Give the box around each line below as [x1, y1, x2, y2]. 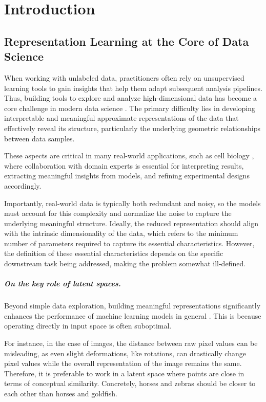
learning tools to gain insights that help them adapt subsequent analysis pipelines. [4, 82, 262, 93]
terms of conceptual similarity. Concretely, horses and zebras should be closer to [4, 378, 256, 389]
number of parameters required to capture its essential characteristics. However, [4, 237, 255, 248]
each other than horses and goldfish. [4, 388, 117, 398]
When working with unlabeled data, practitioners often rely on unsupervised [4, 72, 244, 83]
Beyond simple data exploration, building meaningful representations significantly [4, 300, 261, 311]
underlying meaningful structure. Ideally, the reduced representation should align [4, 217, 258, 228]
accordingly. [4, 180, 42, 191]
